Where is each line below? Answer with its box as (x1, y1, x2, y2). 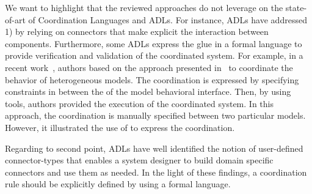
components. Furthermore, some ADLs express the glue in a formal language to (5, 37, 302, 50)
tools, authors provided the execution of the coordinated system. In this (5, 97, 274, 110)
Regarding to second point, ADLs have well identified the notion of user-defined (5, 141, 303, 154)
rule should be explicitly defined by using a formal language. (5, 177, 231, 190)
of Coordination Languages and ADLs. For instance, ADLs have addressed (28, 13, 307, 26)
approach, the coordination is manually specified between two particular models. (5, 109, 306, 122)
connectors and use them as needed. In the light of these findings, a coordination (5, 165, 307, 178)
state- (285, 1, 307, 13)
